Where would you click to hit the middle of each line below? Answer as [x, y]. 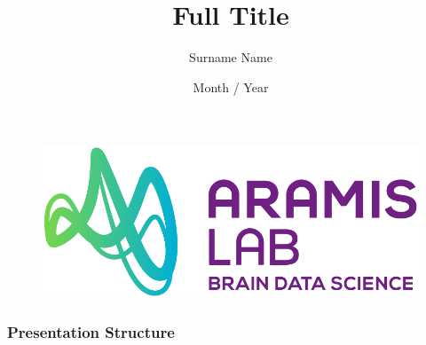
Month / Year [231, 86]
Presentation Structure [91, 331]
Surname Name [231, 57]
